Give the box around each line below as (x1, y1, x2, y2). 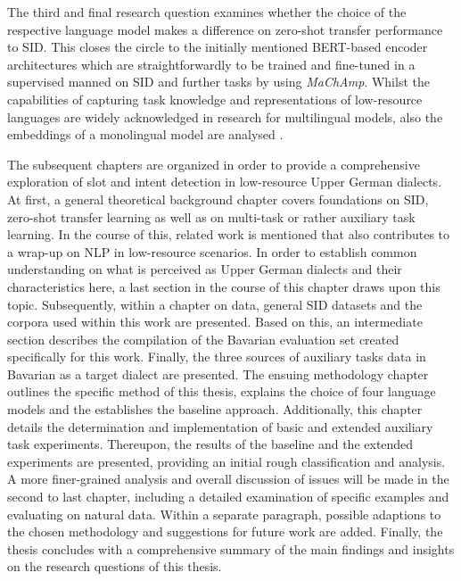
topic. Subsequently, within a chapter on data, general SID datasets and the (7, 295, 423, 313)
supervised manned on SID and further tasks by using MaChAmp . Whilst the (7, 72, 430, 91)
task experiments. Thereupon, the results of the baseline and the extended (7, 435, 414, 453)
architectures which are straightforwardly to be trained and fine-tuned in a (7, 54, 416, 73)
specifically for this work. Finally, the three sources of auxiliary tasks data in (7, 347, 426, 366)
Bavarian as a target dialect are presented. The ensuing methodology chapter (7, 364, 429, 383)
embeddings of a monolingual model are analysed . (7, 125, 284, 144)
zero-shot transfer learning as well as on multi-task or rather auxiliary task (7, 207, 416, 226)
